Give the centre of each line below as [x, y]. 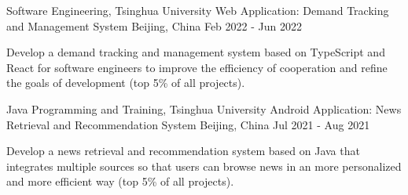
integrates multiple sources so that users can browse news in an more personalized [204, 166]
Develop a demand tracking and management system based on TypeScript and [196, 52]
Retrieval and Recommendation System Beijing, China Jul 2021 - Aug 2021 [188, 124]
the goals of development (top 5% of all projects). [126, 83]
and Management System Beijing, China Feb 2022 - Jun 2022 [154, 25]
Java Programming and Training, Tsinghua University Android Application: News [204, 108]
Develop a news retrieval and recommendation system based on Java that [183, 151]
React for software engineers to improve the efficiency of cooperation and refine [197, 67]
